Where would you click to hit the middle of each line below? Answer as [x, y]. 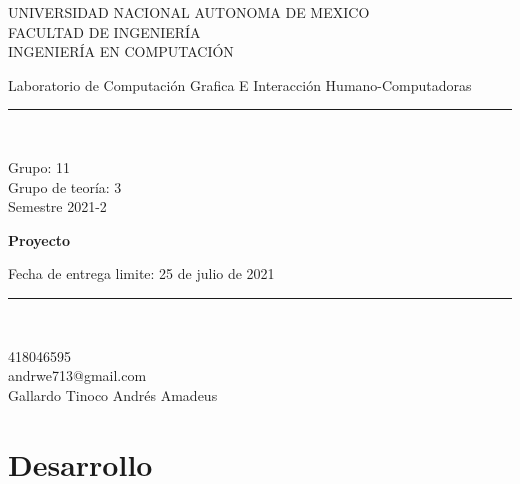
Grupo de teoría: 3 [65, 186]
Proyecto [39, 239]
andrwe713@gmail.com [77, 375]
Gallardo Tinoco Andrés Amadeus [113, 394]
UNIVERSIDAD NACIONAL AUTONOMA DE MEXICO [189, 12]
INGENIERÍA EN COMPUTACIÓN [121, 51]
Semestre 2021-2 [57, 206]
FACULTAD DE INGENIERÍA [104, 31]
